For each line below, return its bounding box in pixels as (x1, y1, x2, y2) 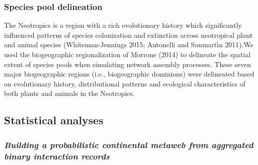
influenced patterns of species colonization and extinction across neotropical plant (4, 29, 253, 40)
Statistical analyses (4, 112, 103, 128)
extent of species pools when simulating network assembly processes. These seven (4, 59, 251, 69)
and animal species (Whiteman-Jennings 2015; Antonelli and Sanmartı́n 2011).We (4, 39, 254, 50)
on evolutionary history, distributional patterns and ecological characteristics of (4, 78, 246, 88)
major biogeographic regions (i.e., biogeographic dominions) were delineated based (4, 69, 255, 79)
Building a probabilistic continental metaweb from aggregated (4, 138, 254, 151)
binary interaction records (4, 150, 110, 162)
